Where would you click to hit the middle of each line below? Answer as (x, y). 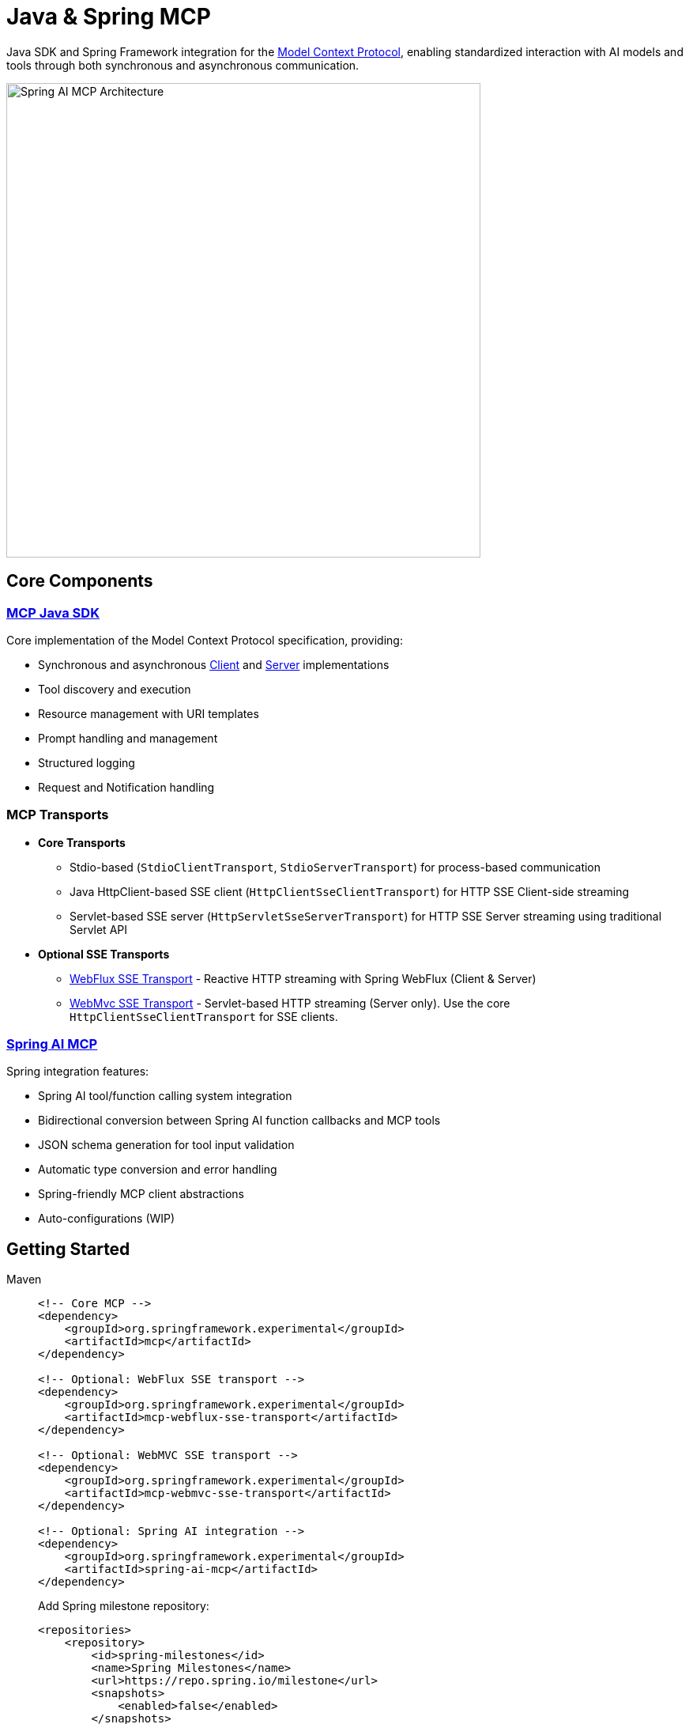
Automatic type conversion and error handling (158, 1170)
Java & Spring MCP (109, 17)
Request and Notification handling (126, 787)
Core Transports (82, 842)
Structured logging (87, 762)
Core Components (80, 581)
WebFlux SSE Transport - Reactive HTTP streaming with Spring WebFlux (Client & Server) (303, 978)
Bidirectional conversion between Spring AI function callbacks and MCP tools (239, 1121)
